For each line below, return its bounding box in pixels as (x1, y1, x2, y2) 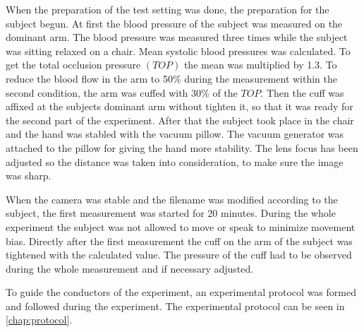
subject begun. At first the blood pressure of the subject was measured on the (6, 16, 343, 30)
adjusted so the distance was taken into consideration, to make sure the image (6, 154, 344, 169)
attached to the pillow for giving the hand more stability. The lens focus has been (6, 140, 358, 155)
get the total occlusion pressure (6, 57, 141, 72)
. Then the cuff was (260, 85, 344, 100)
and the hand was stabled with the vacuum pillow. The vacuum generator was (6, 126, 344, 141)
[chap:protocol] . (6, 312, 73, 327)
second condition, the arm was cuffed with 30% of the (6, 85, 238, 100)
